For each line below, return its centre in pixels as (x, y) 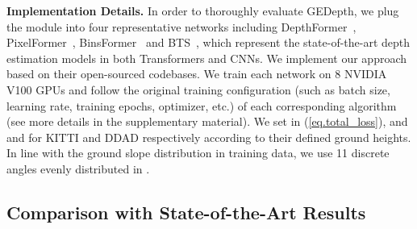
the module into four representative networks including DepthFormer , (181, 26)
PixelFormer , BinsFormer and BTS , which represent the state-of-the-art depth (208, 42)
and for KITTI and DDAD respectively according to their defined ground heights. (209, 137)
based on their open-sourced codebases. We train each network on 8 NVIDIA (197, 74)
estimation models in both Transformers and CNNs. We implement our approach (207, 58)
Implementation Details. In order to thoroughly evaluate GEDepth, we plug (203, 10)
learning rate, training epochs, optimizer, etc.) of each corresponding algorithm (202, 105)
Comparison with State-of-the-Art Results (186, 212)
